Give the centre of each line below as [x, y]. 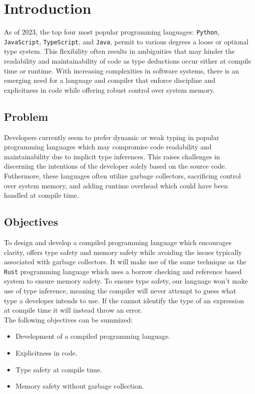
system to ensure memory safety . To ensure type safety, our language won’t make [126, 281]
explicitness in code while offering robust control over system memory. [110, 90]
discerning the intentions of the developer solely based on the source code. [115, 166]
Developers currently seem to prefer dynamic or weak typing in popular [112, 137]
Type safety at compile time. [59, 369]
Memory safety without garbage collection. [80, 386]
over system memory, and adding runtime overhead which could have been [116, 185]
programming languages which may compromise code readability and [108, 147]
